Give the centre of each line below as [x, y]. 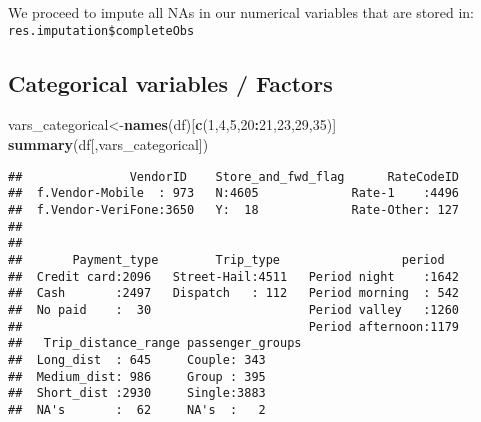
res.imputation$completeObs [101, 30]
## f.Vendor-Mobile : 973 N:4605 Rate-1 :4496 [234, 193]
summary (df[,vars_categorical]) [108, 144]
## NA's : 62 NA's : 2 [137, 409]
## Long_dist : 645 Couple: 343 [137, 359]
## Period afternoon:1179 [234, 326]
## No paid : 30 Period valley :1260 [234, 309]
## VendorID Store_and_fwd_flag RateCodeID [234, 176]
